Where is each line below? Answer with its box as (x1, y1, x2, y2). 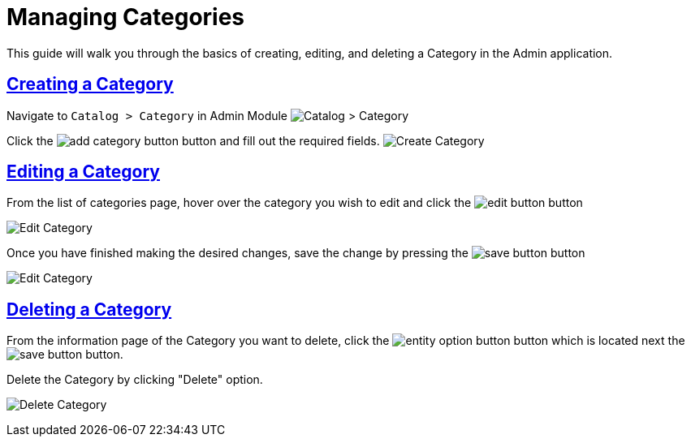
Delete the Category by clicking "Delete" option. (6, 372, 263, 387)
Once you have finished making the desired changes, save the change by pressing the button (6, 246, 585, 260)
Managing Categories (6, 3, 245, 31)
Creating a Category (6, 74, 174, 95)
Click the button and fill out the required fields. (6, 133, 380, 148)
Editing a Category (6, 161, 160, 183)
